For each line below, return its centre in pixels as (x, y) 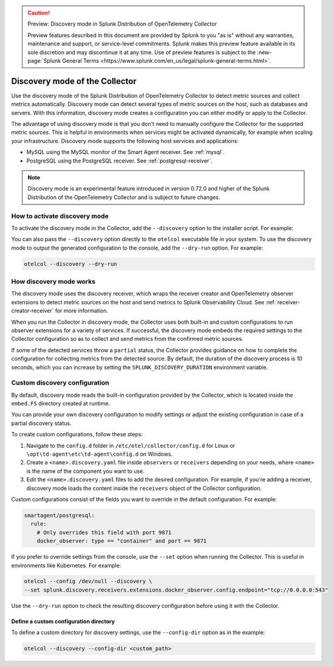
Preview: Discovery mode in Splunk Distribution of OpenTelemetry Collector (122, 24)
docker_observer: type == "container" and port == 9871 (122, 541)
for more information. (82, 311)
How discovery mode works (53, 282)
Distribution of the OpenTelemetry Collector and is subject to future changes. (124, 197)
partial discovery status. (41, 423)
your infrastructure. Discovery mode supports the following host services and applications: (125, 141)
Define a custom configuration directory (63, 621)
